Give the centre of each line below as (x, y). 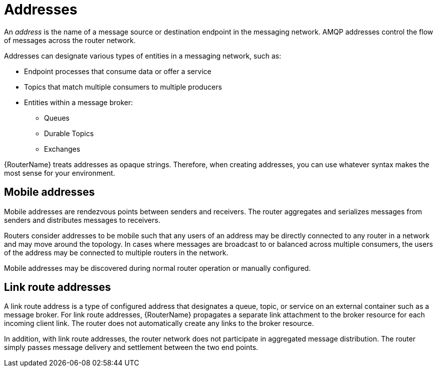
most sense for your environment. (60, 173)
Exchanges (62, 149)
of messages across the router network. (70, 40)
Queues (57, 118)
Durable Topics (69, 133)
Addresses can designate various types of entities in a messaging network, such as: (143, 56)
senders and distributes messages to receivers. (82, 220)
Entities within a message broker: (78, 102)
